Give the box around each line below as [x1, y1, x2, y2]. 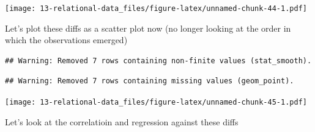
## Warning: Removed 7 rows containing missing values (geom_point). [5, 77, 294, 86]
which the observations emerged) [5, 33, 128, 46]
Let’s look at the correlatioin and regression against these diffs [5, 115, 239, 128]
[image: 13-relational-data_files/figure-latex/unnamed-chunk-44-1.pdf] [5, 4, 307, 13]
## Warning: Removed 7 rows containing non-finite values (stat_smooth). [5, 56, 312, 65]
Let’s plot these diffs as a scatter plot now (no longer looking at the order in [5, 21, 291, 34]
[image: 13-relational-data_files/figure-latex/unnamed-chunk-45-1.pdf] [5, 98, 307, 107]
